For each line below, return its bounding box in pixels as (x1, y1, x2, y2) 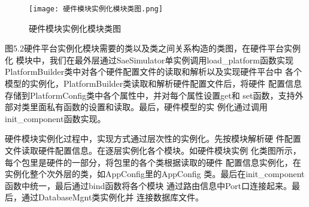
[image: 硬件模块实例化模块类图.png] (29, 5, 163, 13)
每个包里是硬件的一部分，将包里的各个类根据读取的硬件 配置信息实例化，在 (5, 156, 301, 168)
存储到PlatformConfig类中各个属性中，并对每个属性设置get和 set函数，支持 (5, 89, 295, 101)
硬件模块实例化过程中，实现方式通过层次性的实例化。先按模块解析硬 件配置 (5, 132, 301, 145)
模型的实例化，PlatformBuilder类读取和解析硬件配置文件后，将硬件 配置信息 (5, 77, 302, 90)
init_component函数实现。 (5, 112, 106, 124)
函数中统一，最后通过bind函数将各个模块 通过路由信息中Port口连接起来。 (5, 179, 292, 191)
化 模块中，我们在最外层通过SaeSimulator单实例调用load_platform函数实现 (5, 53, 293, 66)
